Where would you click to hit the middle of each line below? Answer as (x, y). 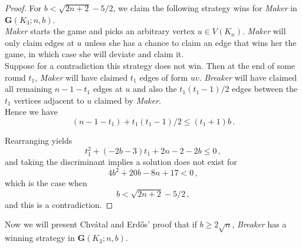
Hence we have (31, 112)
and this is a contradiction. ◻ (59, 204)
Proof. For (23, 8)
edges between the (265, 89)
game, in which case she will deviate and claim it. (94, 54)
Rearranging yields (39, 140)
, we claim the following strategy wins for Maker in (205, 8)
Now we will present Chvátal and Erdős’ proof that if (101, 224)
